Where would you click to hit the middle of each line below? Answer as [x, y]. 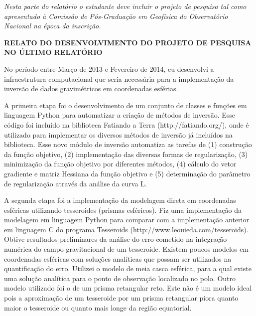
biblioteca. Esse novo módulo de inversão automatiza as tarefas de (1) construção [128, 144]
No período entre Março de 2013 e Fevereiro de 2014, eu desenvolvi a [109, 69]
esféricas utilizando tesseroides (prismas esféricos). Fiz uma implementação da [123, 210]
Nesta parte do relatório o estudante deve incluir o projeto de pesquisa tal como [125, 6]
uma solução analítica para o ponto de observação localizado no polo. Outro [120, 278]
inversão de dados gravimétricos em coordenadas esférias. [91, 88]
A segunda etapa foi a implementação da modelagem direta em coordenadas [120, 200]
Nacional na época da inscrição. [53, 26]
